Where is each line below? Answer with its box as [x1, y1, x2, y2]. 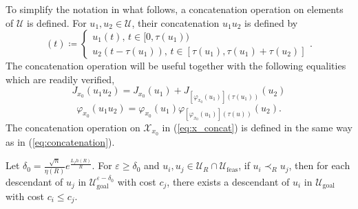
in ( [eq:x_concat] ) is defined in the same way [162, 120, 352, 134]
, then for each [288, 158, 350, 173]
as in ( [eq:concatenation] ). [6, 134, 115, 148]
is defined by [244, 15, 298, 30]
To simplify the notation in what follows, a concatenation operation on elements [6, 2, 344, 16]
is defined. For [27, 15, 87, 30]
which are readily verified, [6, 71, 115, 86]
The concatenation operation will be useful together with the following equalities [6, 58, 346, 73]
